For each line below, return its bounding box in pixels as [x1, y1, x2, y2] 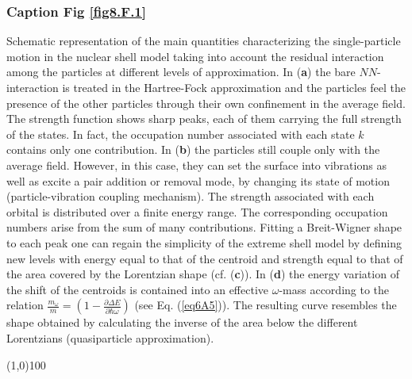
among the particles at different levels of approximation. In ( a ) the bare [6, 63, 356, 80]
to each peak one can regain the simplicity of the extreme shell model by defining [6, 234, 402, 251]
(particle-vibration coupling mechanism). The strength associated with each [6, 188, 375, 205]
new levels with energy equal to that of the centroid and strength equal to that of [6, 250, 403, 266]
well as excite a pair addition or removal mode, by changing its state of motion [6, 172, 390, 189]
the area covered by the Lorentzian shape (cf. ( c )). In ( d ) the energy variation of [6, 266, 399, 282]
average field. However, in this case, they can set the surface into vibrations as [6, 156, 387, 173]
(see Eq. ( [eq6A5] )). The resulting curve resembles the [134, 297, 397, 313]
